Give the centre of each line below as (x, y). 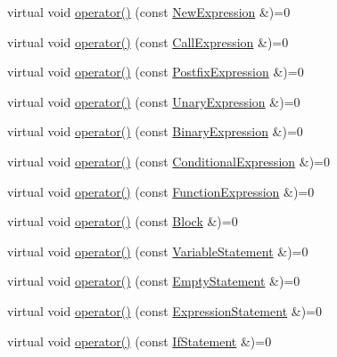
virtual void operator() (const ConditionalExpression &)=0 (168, 161)
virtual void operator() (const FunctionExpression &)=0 (161, 191)
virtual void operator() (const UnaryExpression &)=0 (154, 101)
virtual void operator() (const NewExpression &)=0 (149, 12)
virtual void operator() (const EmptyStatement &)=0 (154, 281)
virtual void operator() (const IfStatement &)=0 (140, 341)
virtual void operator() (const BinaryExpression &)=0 (155, 131)
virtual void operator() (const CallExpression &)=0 (148, 41)
